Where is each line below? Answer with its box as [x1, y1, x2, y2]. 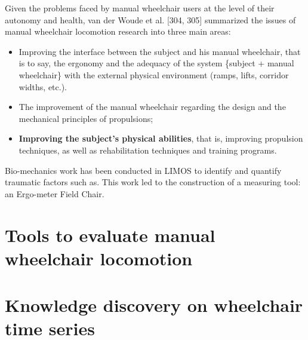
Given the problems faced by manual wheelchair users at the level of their [5, 2, 275, 14]
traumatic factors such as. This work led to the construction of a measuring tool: [5, 176, 301, 188]
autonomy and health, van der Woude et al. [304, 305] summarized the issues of [5, 13, 296, 26]
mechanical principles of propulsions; [19, 112, 153, 124]
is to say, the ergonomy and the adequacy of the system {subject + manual [19, 57, 294, 69]
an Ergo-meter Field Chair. [5, 187, 104, 200]
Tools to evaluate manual [5, 222, 215, 247]
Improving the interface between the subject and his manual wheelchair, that [19, 45, 301, 57]
